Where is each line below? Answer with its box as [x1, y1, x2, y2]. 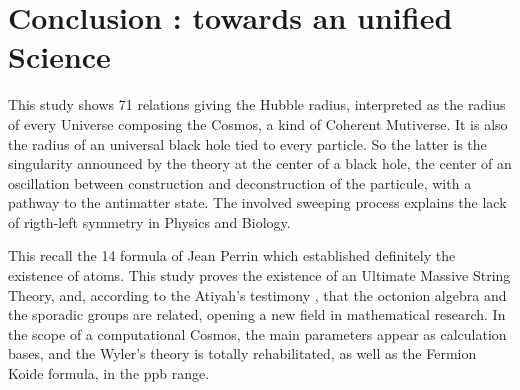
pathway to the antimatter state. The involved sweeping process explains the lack [8, 192, 507, 213]
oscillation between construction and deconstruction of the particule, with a [8, 172, 472, 193]
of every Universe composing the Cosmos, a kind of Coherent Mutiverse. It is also [8, 113, 508, 134]
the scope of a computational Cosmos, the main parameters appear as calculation [8, 323, 507, 344]
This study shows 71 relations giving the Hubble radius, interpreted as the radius [8, 94, 506, 115]
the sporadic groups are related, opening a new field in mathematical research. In [8, 304, 506, 325]
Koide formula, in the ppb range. [8, 363, 210, 384]
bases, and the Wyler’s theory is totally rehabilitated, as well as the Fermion [8, 343, 477, 364]
